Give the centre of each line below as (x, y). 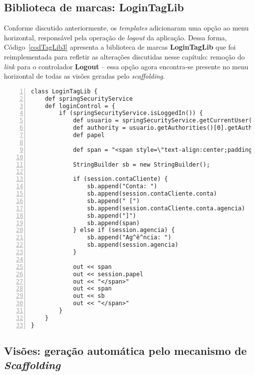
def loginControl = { (80, 106)
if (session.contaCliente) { (120, 179)
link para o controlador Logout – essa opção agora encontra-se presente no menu (126, 66)
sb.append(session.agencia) (133, 245)
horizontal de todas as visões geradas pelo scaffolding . (85, 76)
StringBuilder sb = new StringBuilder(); (141, 164)
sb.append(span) (113, 223)
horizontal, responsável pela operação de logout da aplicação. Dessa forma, (115, 37)
